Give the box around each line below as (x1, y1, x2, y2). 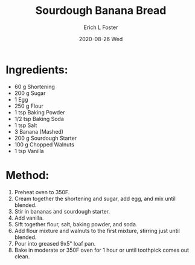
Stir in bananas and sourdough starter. (14, 208, 110, 215)
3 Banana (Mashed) (14, 128, 64, 135)
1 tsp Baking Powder (14, 108, 65, 116)
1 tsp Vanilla (14, 147, 44, 154)
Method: (5, 168, 50, 182)
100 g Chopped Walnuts (14, 140, 75, 148)
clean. (14, 252, 30, 260)
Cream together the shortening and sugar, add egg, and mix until (14, 195, 176, 202)
